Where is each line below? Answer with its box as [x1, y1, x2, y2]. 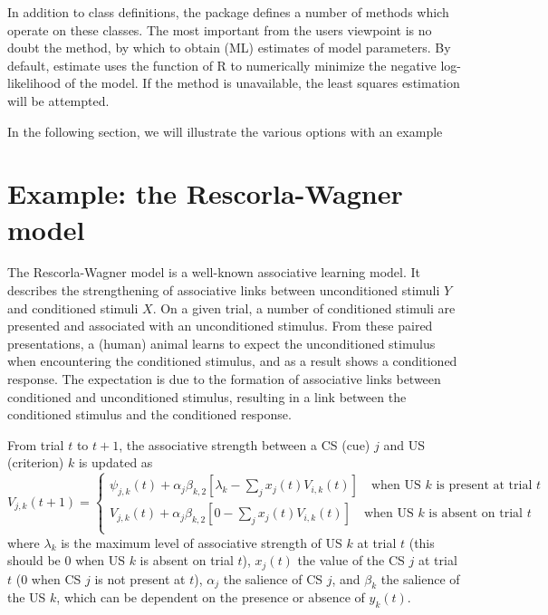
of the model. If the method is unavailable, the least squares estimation [64, 73, 460, 92]
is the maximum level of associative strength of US [61, 533, 342, 552]
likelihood [7, 73, 62, 92]
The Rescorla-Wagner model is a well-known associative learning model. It [7, 263, 420, 282]
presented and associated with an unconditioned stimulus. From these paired [7, 316, 433, 335]
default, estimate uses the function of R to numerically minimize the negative [7, 55, 437, 74]
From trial [7, 435, 64, 454]
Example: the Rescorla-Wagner [7, 175, 403, 212]
